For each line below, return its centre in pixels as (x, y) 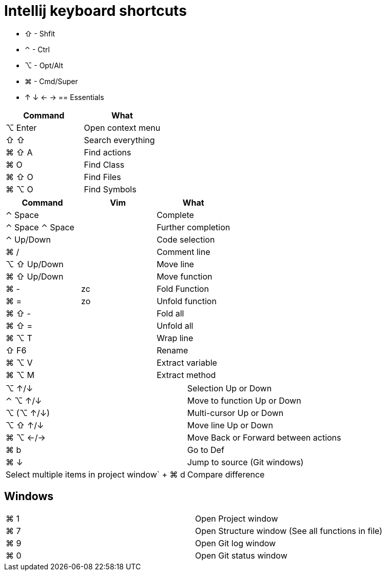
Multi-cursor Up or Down (235, 413)
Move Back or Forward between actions (264, 437)
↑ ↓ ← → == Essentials (64, 97)
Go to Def (206, 450)
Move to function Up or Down (244, 400)
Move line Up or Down (230, 425)
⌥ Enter (21, 127)
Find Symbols (110, 189)
